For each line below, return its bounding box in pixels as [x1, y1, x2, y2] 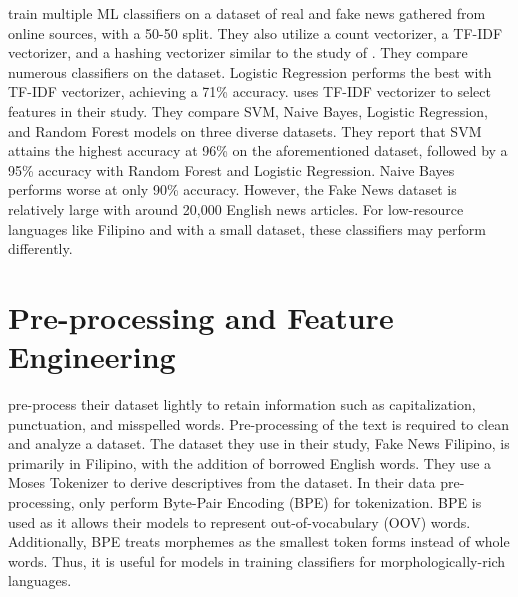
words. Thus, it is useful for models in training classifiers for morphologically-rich [8, 550, 506, 571]
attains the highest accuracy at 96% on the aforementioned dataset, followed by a [8, 140, 508, 161]
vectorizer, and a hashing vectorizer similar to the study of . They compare [8, 42, 468, 63]
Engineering [8, 336, 176, 377]
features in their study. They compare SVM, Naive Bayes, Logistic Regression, [8, 100, 488, 121]
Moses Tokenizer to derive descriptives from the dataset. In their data [8, 472, 436, 493]
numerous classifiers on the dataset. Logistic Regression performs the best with [8, 61, 492, 82]
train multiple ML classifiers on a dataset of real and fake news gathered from [8, 3, 486, 23]
